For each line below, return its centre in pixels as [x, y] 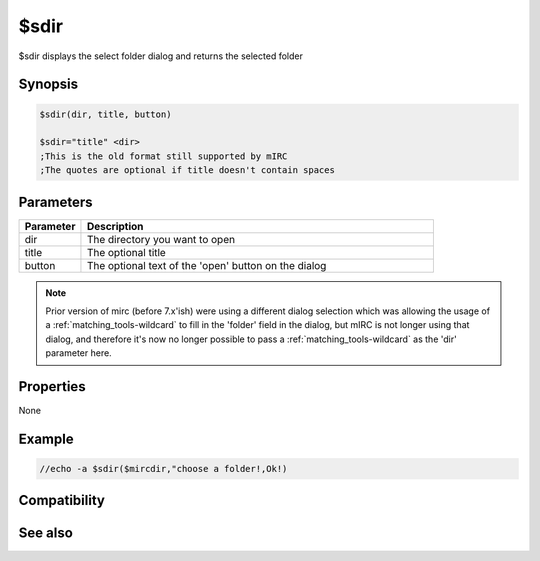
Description [115, 226]
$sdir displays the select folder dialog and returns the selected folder [161, 56]
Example [46, 438]
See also [46, 532]
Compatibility [61, 500]
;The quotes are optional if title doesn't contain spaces [187, 170]
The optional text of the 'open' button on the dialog [206, 265]
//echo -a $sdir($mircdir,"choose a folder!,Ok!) [163, 469]
